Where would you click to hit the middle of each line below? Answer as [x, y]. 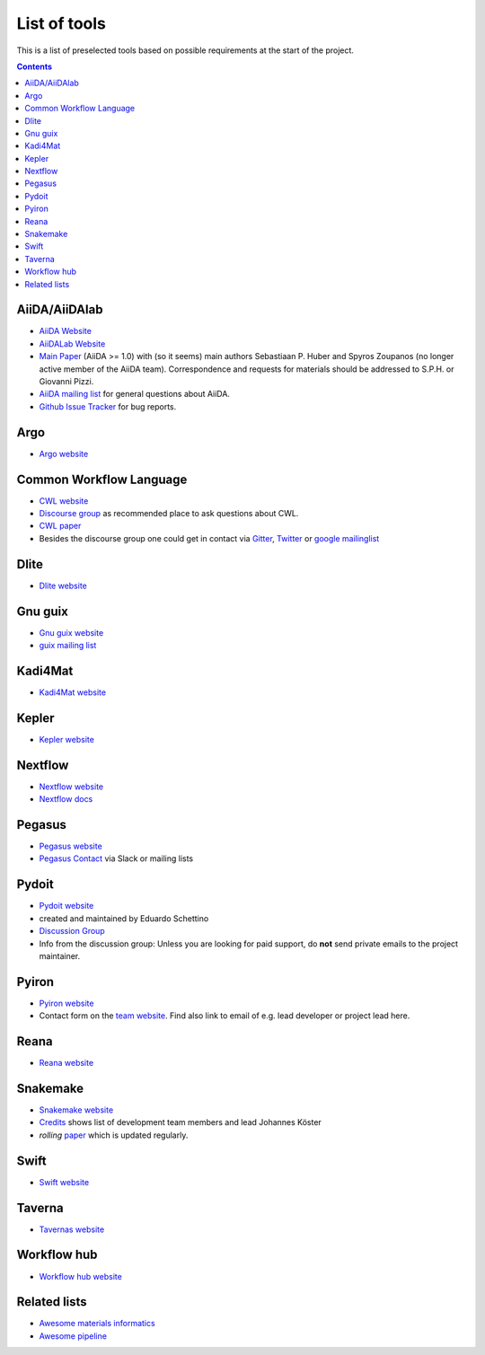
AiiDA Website [65, 331]
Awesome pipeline [73, 1336]
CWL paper [60, 526]
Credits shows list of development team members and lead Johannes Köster [181, 1122]
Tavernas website [72, 1229]
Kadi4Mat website [73, 692]
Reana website [66, 1063]
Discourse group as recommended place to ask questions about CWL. [169, 514]
